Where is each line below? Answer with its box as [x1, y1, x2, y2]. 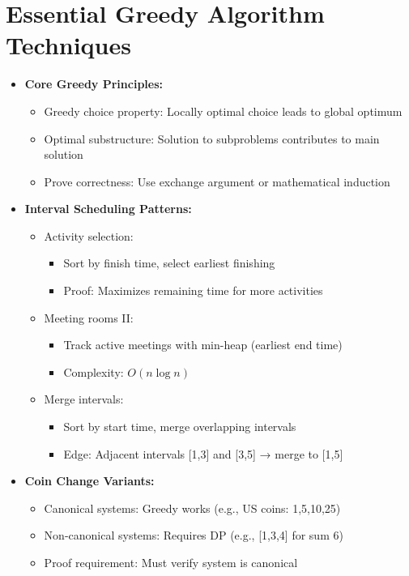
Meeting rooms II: [44, 309, 134, 326]
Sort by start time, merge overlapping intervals [63, 418, 296, 435]
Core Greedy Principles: [24, 75, 163, 92]
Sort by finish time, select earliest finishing [63, 254, 275, 271]
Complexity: [63, 363, 124, 380]
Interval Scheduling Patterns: [24, 200, 192, 217]
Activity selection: [44, 227, 134, 244]
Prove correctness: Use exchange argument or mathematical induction [44, 173, 390, 190]
